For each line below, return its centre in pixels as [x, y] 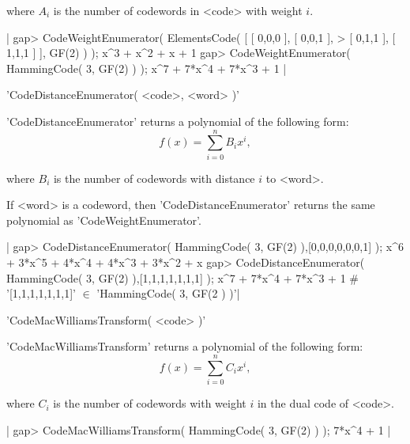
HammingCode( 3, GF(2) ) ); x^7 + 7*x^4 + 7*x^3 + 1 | [147, 68]
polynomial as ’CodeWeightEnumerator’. [104, 220]
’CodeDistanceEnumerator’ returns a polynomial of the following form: [178, 121]
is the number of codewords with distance [154, 178]
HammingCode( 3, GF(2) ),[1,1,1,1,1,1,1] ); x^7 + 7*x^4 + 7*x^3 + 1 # [182, 277]
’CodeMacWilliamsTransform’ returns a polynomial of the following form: [185, 346]
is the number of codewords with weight [150, 403]
